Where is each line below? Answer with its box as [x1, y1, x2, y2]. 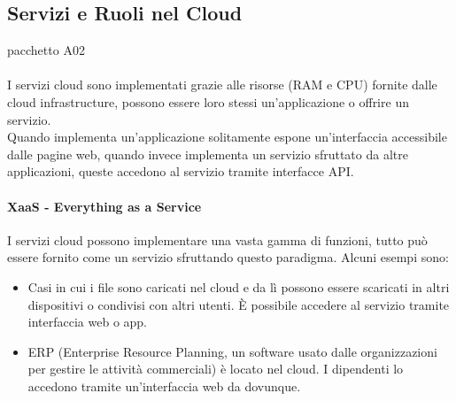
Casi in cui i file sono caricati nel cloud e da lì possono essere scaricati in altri [27, 277, 450, 296]
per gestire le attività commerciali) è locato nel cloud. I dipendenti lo [27, 359, 404, 378]
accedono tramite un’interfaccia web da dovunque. [27, 376, 301, 395]
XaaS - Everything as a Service [7, 197, 202, 215]
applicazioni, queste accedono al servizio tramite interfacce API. [7, 162, 354, 181]
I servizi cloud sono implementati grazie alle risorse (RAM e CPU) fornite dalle [7, 75, 437, 94]
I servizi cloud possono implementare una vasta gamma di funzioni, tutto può [7, 230, 428, 249]
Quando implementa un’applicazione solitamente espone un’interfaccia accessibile [7, 127, 447, 146]
